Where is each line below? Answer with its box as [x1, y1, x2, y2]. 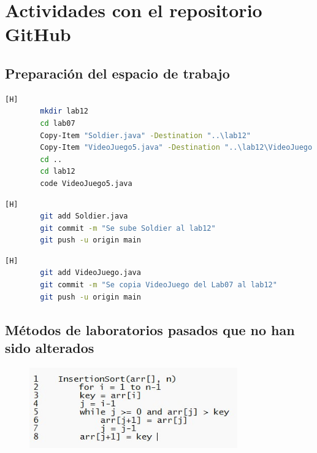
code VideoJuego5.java [40, 179, 132, 188]
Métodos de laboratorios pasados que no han [5, 320, 295, 339]
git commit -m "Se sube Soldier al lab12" [40, 223, 216, 233]
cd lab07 [40, 118, 75, 128]
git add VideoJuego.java [40, 268, 141, 277]
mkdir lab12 [40, 107, 89, 116]
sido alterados [5, 338, 94, 357]
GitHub [5, 21, 71, 47]
